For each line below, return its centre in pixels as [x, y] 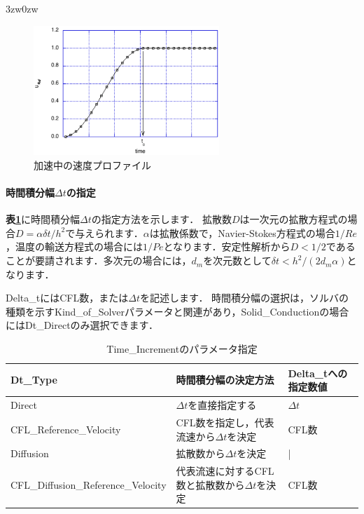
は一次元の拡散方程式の [294, 219]
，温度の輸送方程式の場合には [74, 246]
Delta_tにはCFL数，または [67, 298]
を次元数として [237, 261]
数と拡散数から [210, 484]
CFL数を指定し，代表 [225, 422]
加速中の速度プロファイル [92, 164]
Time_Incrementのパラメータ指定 [182, 349]
